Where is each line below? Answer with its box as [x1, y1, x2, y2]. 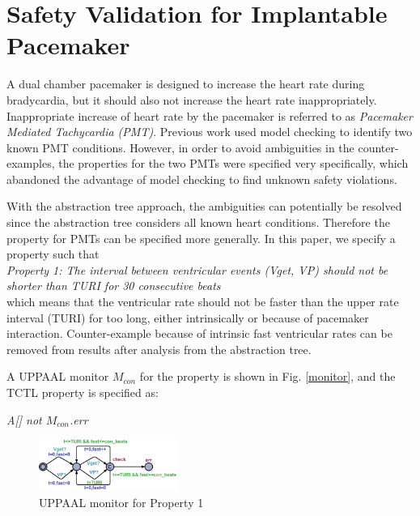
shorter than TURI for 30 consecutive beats [6, 277, 221, 294]
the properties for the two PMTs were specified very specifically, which [58, 155, 409, 172]
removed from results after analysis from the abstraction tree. [6, 340, 312, 357]
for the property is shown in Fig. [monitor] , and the [139, 368, 396, 385]
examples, [6, 155, 55, 172]
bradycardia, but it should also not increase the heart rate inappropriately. [6, 91, 377, 108]
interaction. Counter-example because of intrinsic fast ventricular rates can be [6, 325, 392, 342]
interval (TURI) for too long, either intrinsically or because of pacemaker [6, 309, 369, 326]
